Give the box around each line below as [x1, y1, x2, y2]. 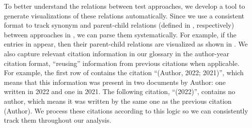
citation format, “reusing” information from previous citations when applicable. [4, 58, 239, 68]
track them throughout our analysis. [4, 115, 111, 125]
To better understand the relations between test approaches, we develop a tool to [4, 1, 245, 11]
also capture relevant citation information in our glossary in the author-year [4, 48, 229, 58]
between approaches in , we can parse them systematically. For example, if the [4, 29, 236, 39]
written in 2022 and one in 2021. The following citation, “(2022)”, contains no [4, 86, 236, 96]
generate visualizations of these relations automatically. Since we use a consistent [4, 10, 245, 20]
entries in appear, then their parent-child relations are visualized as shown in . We [4, 39, 248, 49]
